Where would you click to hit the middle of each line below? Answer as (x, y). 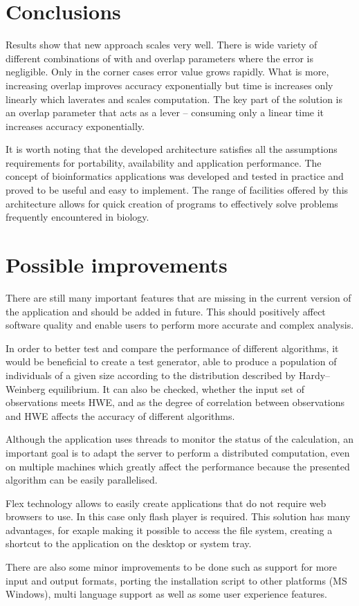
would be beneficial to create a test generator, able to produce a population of (171, 361)
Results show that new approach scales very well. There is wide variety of (162, 45)
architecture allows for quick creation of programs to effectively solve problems (172, 203)
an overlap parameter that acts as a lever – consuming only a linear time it (165, 112)
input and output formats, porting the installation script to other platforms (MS (176, 580)
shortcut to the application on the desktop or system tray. (129, 543)
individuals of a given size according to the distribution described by (151, 375)
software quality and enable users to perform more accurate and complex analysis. (180, 325)
